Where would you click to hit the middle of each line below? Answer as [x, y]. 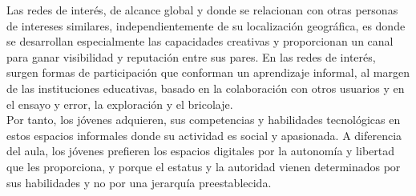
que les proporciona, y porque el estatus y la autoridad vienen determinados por [204, 166]
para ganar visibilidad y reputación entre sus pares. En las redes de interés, [191, 56]
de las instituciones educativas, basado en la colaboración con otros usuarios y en [206, 88]
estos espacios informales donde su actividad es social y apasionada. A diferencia [204, 135]
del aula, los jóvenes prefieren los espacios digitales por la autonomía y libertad [201, 151]
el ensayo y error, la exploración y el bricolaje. [120, 104]
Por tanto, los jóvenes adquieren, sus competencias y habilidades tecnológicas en [204, 120]
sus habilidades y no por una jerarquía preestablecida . [139, 182]
